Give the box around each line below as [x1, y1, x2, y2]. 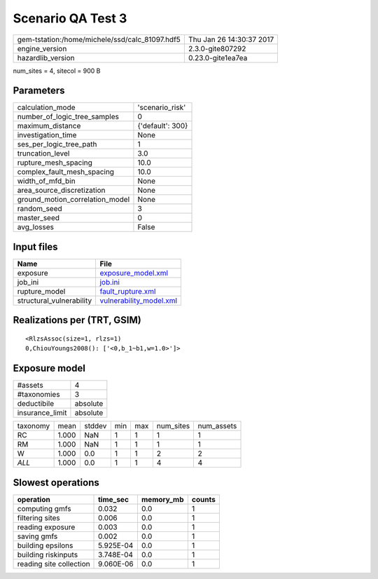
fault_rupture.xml [99, 286, 156, 296]
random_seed [17, 204, 62, 214]
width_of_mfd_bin [17, 176, 76, 186]
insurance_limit [17, 408, 67, 418]
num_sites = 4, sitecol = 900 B [13, 67, 101, 75]
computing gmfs [17, 503, 71, 513]
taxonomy [17, 421, 50, 431]
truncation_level [17, 149, 70, 158]
